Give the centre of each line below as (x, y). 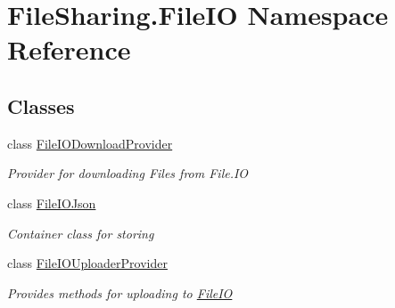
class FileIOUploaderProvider (87, 263)
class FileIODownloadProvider (90, 143)
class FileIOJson (52, 203)
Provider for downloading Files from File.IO (128, 173)
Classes (41, 105)
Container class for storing (81, 233)
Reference (69, 49)
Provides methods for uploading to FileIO (120, 292)
